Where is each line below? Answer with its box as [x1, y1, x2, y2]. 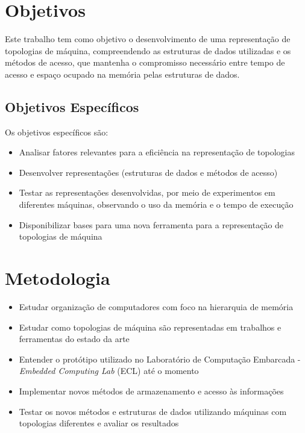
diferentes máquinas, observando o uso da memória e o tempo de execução [19, 198, 294, 211]
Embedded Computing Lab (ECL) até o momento [19, 364, 199, 377]
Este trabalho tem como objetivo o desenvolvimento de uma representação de [5, 33, 291, 45]
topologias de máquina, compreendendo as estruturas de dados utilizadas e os [5, 44, 291, 57]
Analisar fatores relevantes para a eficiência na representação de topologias [19, 146, 295, 158]
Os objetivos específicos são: [5, 125, 108, 138]
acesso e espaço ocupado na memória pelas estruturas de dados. [5, 67, 240, 80]
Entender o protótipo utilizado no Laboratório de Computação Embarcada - [19, 352, 301, 365]
